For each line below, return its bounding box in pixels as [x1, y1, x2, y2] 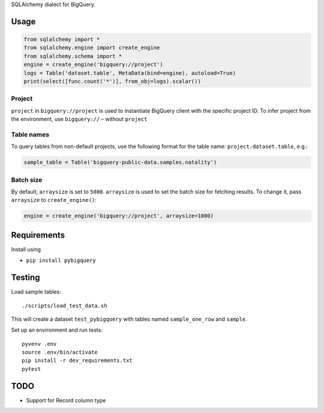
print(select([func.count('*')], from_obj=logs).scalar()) [23, 78, 201, 85]
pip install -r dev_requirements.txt [22, 357, 133, 364]
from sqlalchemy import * [23, 36, 100, 43]
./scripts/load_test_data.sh [22, 302, 107, 309]
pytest [22, 366, 41, 372]
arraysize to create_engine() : [11, 197, 97, 204]
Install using [11, 246, 41, 253]
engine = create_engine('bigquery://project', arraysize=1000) [23, 213, 214, 219]
